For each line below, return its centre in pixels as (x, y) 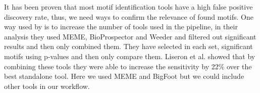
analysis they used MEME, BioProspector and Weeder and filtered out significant (130, 36)
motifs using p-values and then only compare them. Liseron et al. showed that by (130, 56)
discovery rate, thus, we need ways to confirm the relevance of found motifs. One (129, 16)
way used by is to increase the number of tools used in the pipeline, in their (121, 27)
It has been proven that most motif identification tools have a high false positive (128, 7)
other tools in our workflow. (47, 86)
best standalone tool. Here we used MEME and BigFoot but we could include (124, 76)
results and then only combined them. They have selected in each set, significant (128, 46)
